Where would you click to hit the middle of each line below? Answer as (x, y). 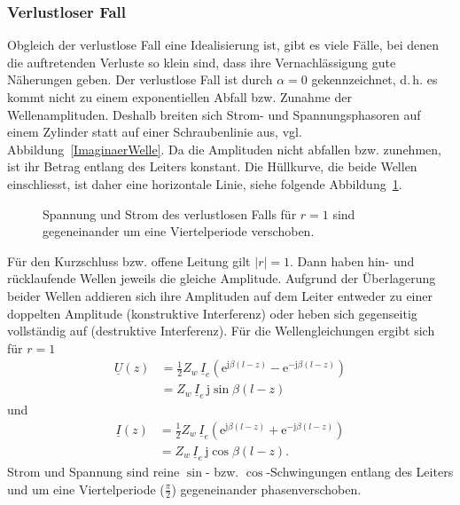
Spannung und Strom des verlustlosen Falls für (170, 213)
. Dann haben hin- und (352, 260)
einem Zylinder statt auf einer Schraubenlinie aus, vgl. (155, 132)
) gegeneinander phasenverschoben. (266, 489)
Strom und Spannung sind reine (94, 472)
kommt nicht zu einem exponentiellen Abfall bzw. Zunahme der (179, 97)
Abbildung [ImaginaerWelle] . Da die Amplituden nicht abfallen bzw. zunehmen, (224, 149)
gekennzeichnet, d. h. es (374, 79)
